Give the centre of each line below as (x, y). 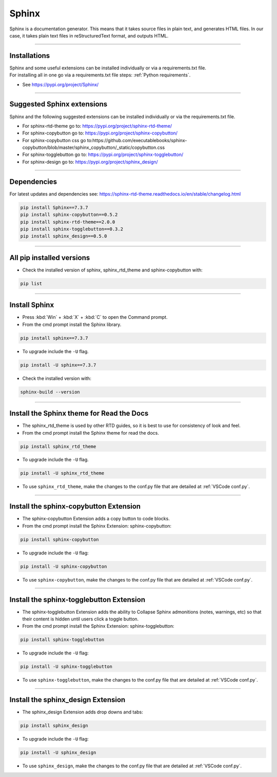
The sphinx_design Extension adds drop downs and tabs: (83, 712)
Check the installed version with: (57, 378)
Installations (30, 56)
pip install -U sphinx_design (58, 753)
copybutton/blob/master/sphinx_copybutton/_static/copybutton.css (94, 148)
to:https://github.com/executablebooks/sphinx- (137, 140)
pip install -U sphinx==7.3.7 (58, 365)
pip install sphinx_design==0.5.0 (64, 236)
